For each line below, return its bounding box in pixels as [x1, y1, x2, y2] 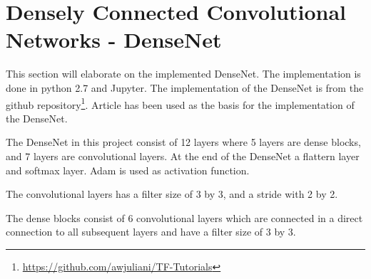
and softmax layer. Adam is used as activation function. [6, 162, 250, 177]
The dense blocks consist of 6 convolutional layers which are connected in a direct [6, 210, 363, 225]
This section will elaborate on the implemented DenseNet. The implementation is [6, 66, 361, 81]
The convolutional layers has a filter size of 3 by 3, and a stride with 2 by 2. [6, 186, 338, 201]
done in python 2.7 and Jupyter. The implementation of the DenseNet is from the [6, 80, 364, 95]
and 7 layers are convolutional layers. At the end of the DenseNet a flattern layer [6, 148, 360, 163]
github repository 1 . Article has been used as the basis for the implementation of [6, 95, 355, 112]
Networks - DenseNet [6, 25, 222, 54]
